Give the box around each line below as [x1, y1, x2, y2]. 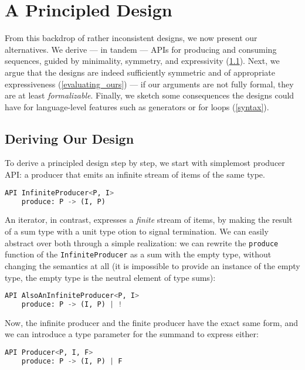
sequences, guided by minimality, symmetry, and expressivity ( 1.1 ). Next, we [5, 55, 280, 67]
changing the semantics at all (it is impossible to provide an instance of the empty [5, 259, 300, 271]
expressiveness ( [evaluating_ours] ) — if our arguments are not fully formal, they [5, 77, 294, 90]
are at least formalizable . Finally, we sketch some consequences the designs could [5, 89, 294, 101]
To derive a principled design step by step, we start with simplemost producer [5, 157, 285, 169]
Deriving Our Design [5, 129, 134, 147]
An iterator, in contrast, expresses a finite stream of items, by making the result [5, 213, 293, 226]
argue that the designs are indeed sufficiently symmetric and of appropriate [5, 66, 275, 78]
